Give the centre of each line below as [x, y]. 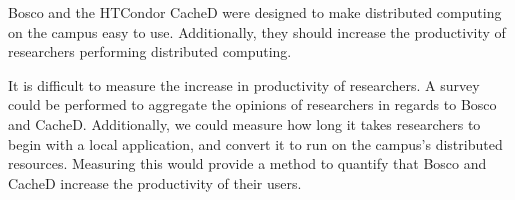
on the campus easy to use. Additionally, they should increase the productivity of [257, 31]
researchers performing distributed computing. [150, 51]
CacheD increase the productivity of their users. [155, 182]
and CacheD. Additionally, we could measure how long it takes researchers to [244, 123]
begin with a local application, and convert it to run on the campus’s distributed [255, 143]
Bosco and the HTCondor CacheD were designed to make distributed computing [255, 12]
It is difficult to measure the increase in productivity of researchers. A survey [244, 84]
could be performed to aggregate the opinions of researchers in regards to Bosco [252, 104]
